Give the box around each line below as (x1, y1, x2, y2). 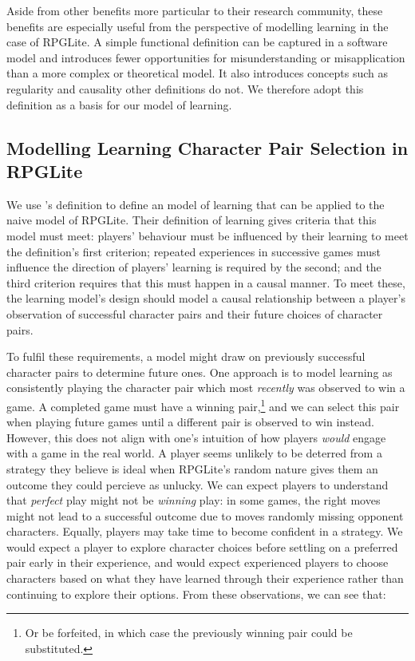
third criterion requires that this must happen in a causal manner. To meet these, (6, 274, 405, 291)
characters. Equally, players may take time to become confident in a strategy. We (6, 523, 403, 540)
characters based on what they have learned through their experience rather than (6, 570, 404, 587)
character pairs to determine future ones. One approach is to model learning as (6, 363, 393, 380)
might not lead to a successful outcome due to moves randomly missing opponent (6, 507, 404, 524)
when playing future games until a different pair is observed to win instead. (6, 414, 374, 430)
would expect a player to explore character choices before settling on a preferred (6, 538, 398, 555)
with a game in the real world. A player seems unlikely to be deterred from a (6, 445, 382, 461)
